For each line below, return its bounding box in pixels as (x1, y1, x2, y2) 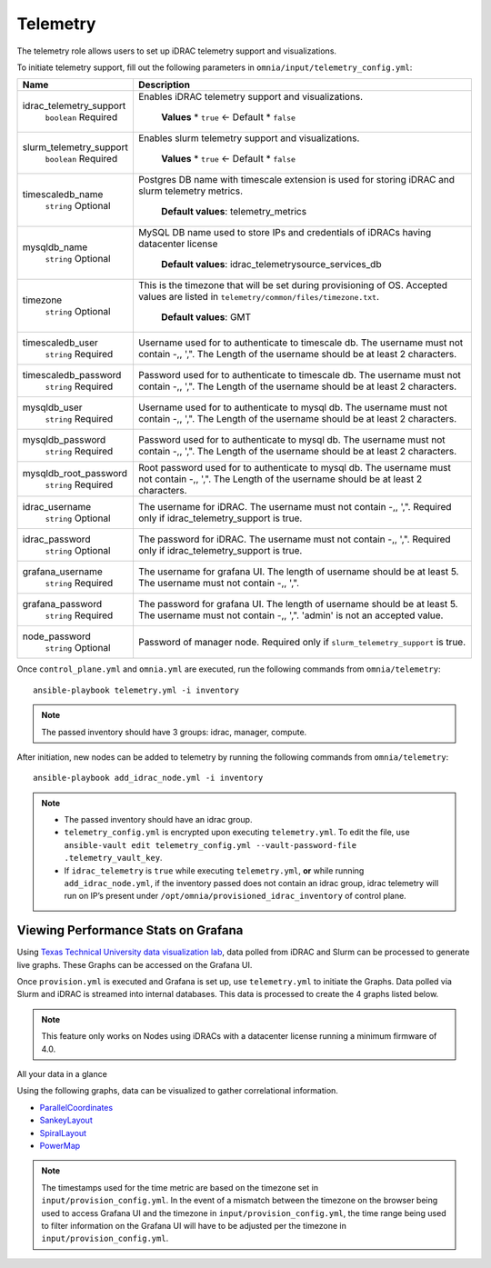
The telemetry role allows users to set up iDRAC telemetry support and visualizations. (16, 45, 336, 56)
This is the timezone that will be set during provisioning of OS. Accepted (137, 279, 448, 292)
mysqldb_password (22, 434, 106, 446)
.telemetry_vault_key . (64, 853, 163, 864)
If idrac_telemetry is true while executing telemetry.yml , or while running (64, 864, 365, 876)
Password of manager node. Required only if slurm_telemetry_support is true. (137, 636, 466, 649)
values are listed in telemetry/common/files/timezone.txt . (137, 291, 380, 304)
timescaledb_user (22, 336, 99, 349)
